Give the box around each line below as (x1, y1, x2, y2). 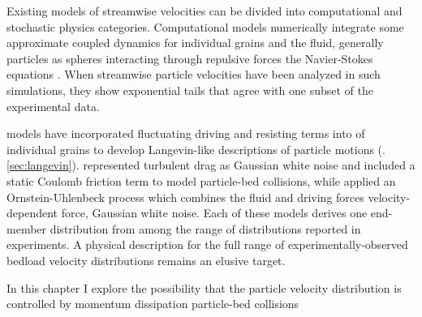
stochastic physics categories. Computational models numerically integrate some (6, 18, 404, 35)
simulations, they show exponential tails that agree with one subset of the (6, 81, 373, 98)
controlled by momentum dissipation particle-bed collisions (6, 295, 299, 312)
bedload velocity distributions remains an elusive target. (6, 251, 286, 268)
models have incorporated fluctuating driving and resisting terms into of (6, 125, 365, 142)
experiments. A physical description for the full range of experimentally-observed (6, 236, 408, 253)
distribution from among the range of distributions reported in (50, 220, 361, 237)
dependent (6, 204, 58, 221)
